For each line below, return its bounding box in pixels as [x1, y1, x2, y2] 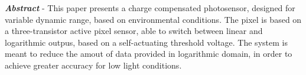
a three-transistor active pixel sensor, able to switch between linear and [5, 25, 263, 37]
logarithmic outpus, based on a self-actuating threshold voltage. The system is [5, 36, 288, 48]
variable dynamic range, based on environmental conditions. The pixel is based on [5, 13, 302, 25]
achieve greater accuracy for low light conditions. [5, 59, 182, 71]
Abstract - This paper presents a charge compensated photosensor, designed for [5, 2, 295, 13]
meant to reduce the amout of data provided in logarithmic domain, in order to [5, 47, 292, 60]
